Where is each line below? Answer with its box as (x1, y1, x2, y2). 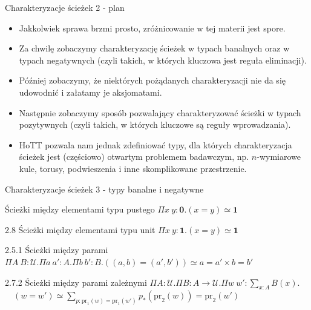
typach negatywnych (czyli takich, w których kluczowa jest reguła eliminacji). (19, 53, 307, 66)
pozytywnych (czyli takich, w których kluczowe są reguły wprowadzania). (19, 118, 291, 131)
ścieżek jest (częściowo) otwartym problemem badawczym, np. (19, 150, 249, 163)
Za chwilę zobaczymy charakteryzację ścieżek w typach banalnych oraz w (19, 42, 290, 54)
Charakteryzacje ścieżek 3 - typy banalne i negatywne (5, 182, 204, 195)
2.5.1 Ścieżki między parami (5, 243, 108, 256)
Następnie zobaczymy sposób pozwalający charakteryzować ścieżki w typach (19, 106, 301, 119)
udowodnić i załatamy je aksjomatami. (19, 85, 162, 98)
